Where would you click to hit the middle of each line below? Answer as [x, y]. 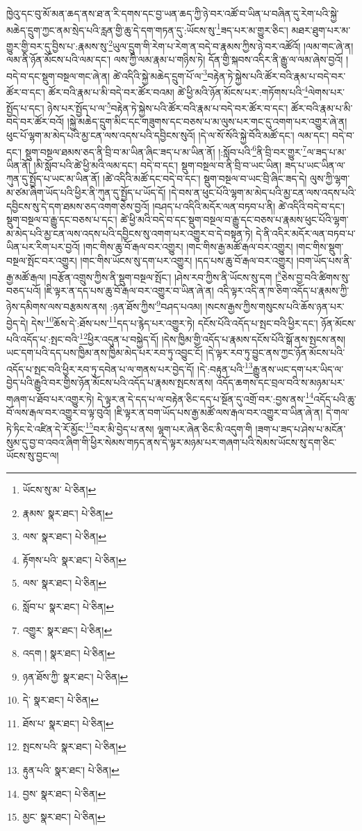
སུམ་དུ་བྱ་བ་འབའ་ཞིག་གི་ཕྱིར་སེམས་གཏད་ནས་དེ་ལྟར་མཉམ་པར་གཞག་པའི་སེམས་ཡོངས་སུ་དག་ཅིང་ [172, 442]
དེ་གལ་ [337, 412]
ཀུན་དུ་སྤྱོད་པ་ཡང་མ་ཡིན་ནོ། [53, 179]
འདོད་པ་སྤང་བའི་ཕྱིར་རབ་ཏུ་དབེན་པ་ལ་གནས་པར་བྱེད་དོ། [100, 369]
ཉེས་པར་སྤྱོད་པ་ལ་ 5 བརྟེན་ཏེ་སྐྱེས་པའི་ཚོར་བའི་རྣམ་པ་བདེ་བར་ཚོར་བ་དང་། [168, 107]
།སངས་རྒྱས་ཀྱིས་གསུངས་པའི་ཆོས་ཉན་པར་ [275, 307]
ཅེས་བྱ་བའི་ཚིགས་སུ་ [316, 277]
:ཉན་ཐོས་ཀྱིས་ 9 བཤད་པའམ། [156, 306]
